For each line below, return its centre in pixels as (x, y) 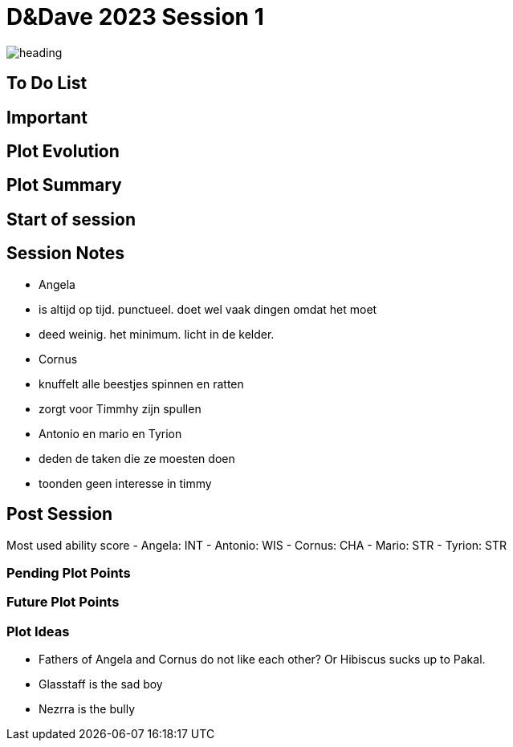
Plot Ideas (38, 631)
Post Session (60, 514)
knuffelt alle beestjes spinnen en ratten (141, 384)
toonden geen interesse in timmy (125, 483)
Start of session (71, 219)
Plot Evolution (63, 152)
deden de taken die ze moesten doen (137, 458)
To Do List (47, 83)
